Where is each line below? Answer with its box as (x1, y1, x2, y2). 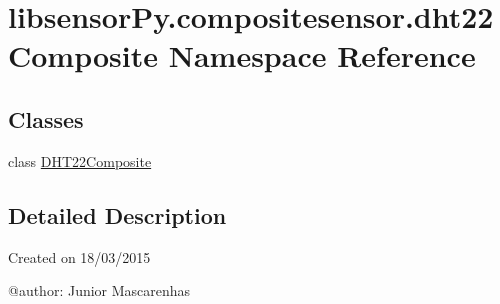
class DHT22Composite (8, 150, 152, 171)
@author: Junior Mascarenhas (8, 280, 191, 301)
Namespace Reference (168, 35, 476, 76)
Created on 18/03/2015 (8, 246, 151, 267)
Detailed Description (8, 199, 227, 230)
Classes (8, 103, 84, 134)
